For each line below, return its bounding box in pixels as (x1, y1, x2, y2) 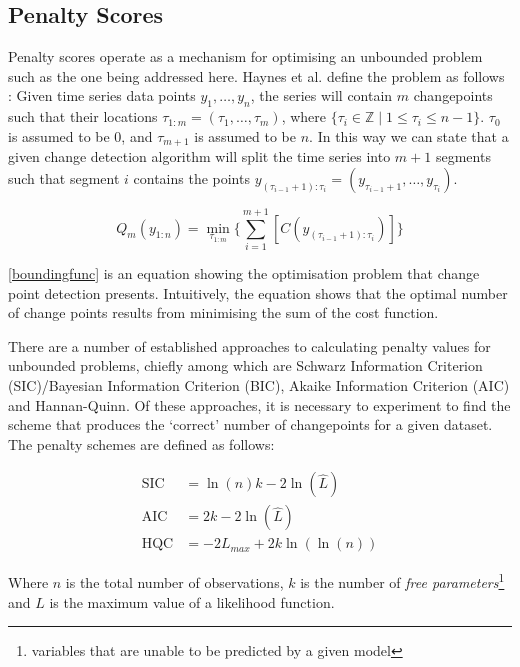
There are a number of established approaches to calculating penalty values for (8, 335, 491, 356)
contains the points (133, 167, 250, 188)
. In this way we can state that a (309, 125, 509, 146)
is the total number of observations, (65, 572, 284, 593)
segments (435, 146, 491, 167)
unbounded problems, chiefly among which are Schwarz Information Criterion (8, 355, 483, 376)
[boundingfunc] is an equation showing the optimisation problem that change (8, 262, 480, 283)
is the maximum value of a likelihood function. (49, 591, 335, 612)
